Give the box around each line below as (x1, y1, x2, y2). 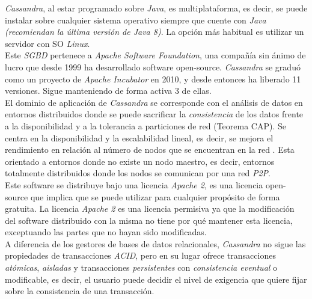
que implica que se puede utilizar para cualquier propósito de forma (30, 190, 280, 203)
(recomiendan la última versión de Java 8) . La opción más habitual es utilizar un (5, 25, 304, 38)
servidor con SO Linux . (5, 37, 90, 49)
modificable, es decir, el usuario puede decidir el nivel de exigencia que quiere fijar (5, 273, 307, 285)
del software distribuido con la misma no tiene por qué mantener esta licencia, (5, 214, 293, 226)
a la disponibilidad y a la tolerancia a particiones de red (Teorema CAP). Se (5, 119, 286, 132)
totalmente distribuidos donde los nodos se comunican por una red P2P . (5, 167, 271, 179)
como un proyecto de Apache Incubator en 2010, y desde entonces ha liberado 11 (5, 72, 301, 85)
